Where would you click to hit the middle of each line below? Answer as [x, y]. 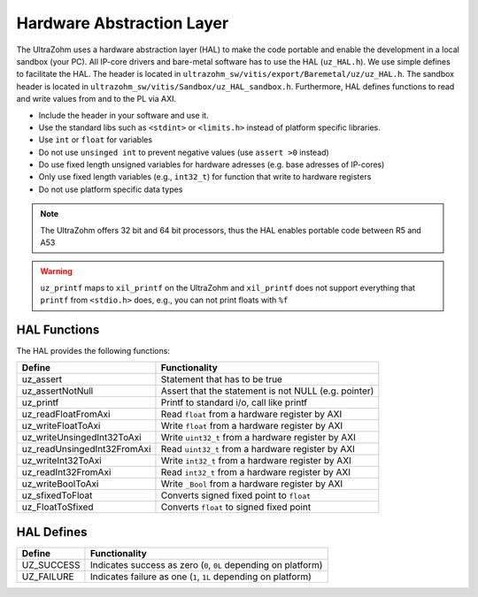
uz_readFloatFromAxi [66, 414]
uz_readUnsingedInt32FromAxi [86, 449]
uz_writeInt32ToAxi [62, 461]
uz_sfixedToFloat [57, 495]
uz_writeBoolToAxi [60, 484]
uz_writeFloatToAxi [61, 426]
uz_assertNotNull [58, 391]
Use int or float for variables [96, 140]
